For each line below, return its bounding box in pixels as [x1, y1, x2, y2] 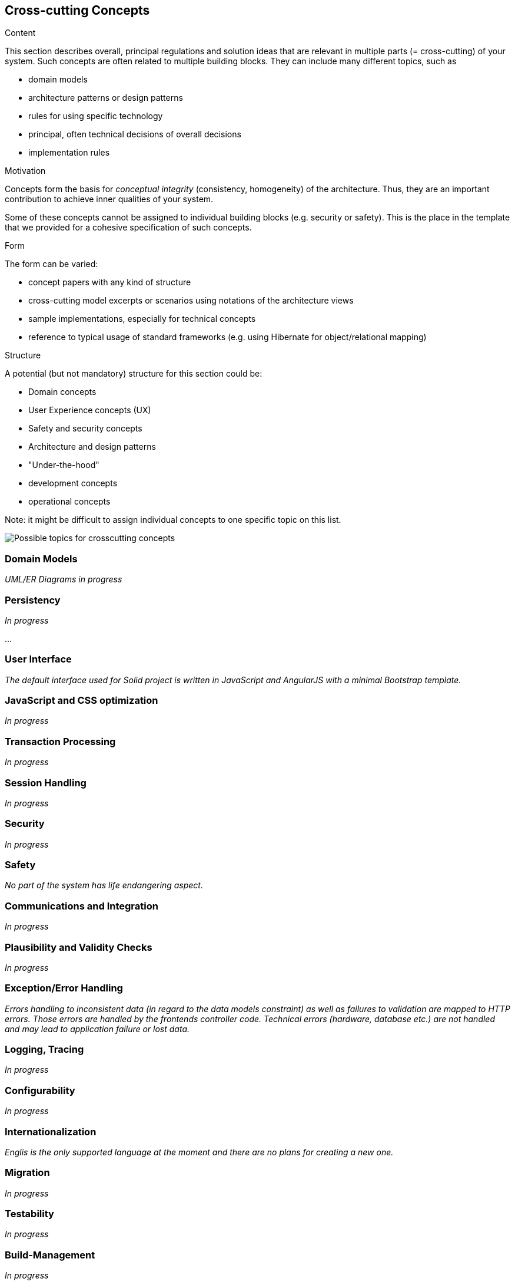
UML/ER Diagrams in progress [5, 574, 122, 585]
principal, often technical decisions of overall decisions [28, 129, 241, 140]
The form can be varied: [5, 259, 98, 269]
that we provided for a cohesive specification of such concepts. [5, 222, 252, 233]
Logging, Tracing [5, 1043, 84, 1056]
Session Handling [5, 776, 87, 789]
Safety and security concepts [28, 423, 142, 434]
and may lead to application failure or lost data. [5, 1023, 190, 1034]
